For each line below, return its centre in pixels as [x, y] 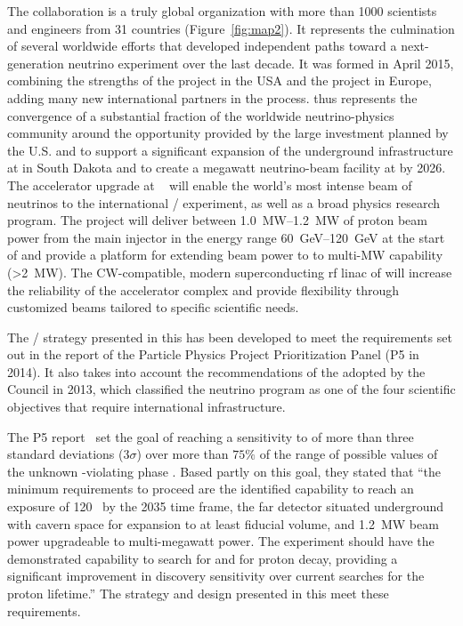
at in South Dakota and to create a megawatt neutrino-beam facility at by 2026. [227, 168]
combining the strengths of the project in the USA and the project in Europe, [219, 80]
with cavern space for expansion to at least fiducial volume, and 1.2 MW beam [223, 523]
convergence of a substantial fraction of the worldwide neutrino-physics [201, 115]
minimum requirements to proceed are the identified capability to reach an [211, 489]
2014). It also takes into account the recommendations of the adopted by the [216, 371]
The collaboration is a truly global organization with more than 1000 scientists [222, 11]
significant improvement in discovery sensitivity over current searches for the [216, 576]
